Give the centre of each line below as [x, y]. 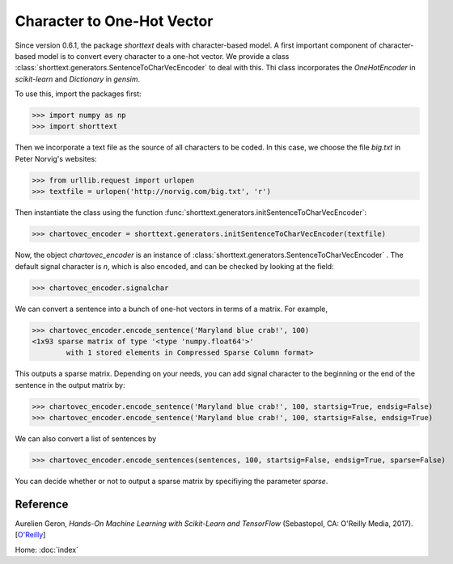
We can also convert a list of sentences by [86, 439]
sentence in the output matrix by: [70, 385]
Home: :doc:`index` [47, 549]
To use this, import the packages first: [78, 94]
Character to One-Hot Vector [114, 21]
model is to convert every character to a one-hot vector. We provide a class [163, 56]
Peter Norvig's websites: [56, 158]
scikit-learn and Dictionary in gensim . [78, 79]
